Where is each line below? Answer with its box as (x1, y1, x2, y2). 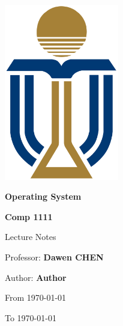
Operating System (5, 190, 82, 203)
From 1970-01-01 (5, 291, 67, 304)
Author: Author (5, 271, 67, 283)
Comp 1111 (5, 210, 53, 223)
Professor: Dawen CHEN (5, 250, 104, 263)
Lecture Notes (5, 230, 56, 243)
